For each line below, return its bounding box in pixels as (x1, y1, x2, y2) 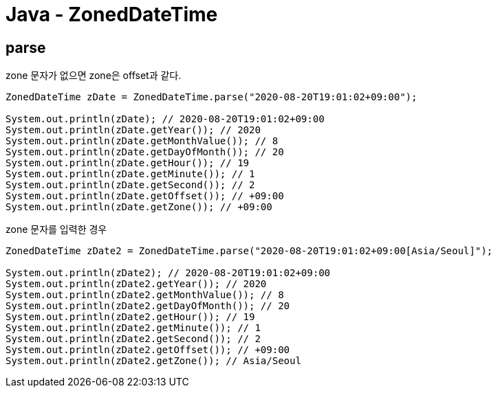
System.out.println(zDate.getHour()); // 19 (6, 157, 250, 169)
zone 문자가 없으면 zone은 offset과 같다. (6, 69, 182, 82)
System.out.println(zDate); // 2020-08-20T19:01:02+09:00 (6, 113, 325, 125)
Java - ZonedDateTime (6, 3, 218, 26)
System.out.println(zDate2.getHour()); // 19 (6, 311, 255, 323)
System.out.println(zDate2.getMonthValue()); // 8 (6, 289, 284, 301)
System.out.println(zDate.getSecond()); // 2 (6, 179, 255, 191)
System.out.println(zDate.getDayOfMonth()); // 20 (6, 146, 284, 158)
